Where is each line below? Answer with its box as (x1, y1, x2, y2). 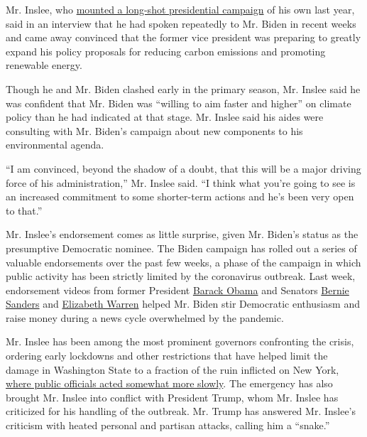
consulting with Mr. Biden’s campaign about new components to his (6, 123, 303, 138)
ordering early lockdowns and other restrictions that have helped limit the (6, 348, 328, 363)
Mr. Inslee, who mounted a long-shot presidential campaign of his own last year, (6, 2, 355, 16)
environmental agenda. (6, 137, 104, 152)
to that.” (6, 203, 43, 217)
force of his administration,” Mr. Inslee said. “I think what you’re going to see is (6, 175, 356, 190)
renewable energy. (6, 58, 82, 72)
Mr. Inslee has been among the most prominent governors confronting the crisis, (6, 334, 354, 349)
